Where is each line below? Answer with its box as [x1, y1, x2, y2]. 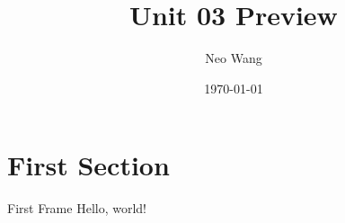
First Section [7, 147, 170, 183]
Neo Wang [205, 49, 262, 67]
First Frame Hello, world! [7, 199, 146, 218]
